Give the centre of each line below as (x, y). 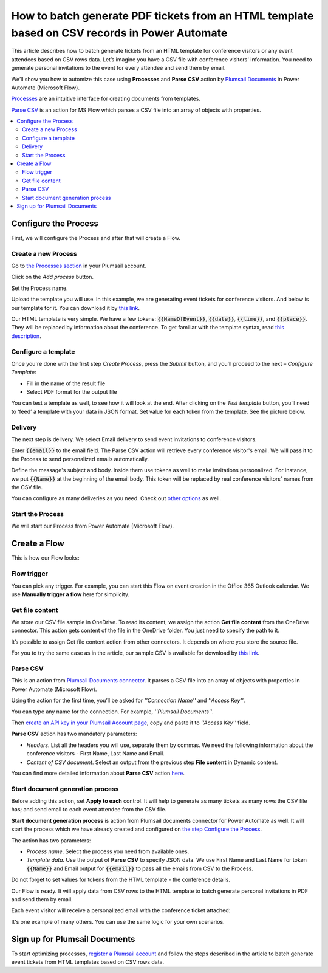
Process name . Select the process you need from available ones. (108, 851)
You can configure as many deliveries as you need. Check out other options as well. (116, 498)
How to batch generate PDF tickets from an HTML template (162, 16)
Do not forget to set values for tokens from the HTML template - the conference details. (121, 880)
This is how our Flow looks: (45, 558)
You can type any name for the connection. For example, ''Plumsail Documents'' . (112, 712)
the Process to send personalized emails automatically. (80, 459)
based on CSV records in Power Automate (119, 33)
